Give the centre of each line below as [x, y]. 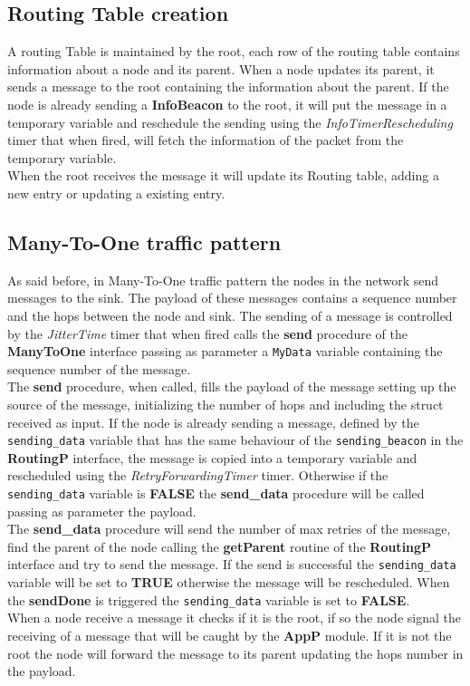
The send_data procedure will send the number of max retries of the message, [229, 529]
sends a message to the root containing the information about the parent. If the [228, 87]
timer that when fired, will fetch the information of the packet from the [206, 140]
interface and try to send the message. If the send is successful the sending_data [232, 564]
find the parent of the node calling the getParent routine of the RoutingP [220, 546]
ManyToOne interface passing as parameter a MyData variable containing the [225, 351]
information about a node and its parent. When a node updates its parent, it [221, 68]
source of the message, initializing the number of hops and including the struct [225, 404]
